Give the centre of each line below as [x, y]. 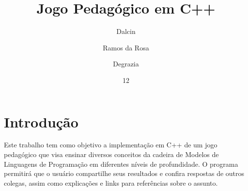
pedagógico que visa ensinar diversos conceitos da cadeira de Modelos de [111, 154]
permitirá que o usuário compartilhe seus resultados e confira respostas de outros [124, 173]
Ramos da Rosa [126, 47]
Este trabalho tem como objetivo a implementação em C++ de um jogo [111, 145]
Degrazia [126, 64]
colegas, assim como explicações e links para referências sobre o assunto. [111, 183]
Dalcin [126, 31]
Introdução [41, 121]
